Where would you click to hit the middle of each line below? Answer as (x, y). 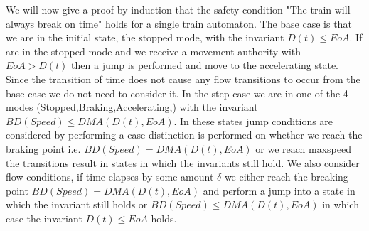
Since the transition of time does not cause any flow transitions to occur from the (183, 79)
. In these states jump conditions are (253, 120)
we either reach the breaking (286, 177)
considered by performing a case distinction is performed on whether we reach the (184, 135)
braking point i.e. (43, 148)
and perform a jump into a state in (279, 190)
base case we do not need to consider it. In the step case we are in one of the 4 (177, 93)
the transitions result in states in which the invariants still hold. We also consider (183, 162)
